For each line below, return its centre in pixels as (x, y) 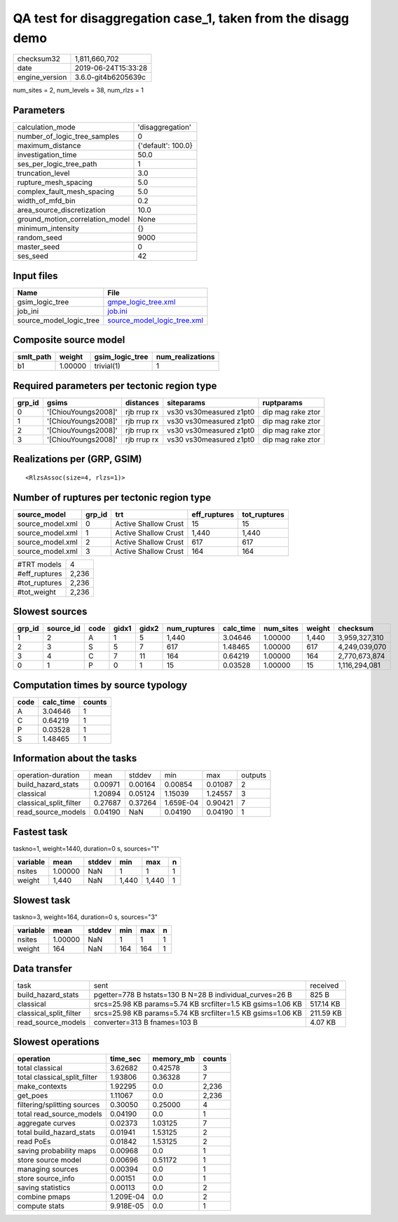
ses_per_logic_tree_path (57, 164)
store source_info (46, 1179)
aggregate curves (47, 1123)
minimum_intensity (48, 229)
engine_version (42, 77)
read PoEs (34, 1141)
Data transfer (43, 969)
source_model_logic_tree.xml (155, 320)
